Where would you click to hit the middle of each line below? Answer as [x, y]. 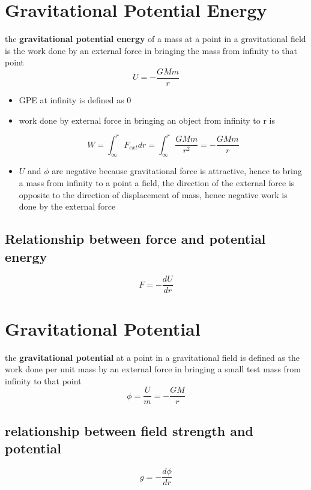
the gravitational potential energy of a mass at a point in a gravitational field [155, 39]
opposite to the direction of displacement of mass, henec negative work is [153, 194]
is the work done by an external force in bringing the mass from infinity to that [151, 50]
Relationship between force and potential [135, 239]
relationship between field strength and [129, 430]
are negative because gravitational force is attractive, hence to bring [177, 171]
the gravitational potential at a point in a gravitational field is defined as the [152, 357]
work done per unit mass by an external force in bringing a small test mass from [153, 369]
